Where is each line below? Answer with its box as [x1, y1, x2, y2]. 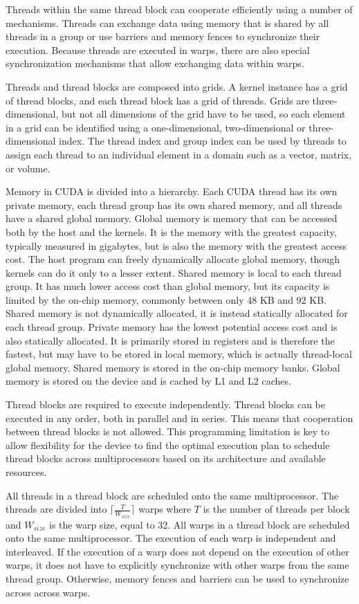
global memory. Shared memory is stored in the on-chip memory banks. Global [6, 360, 340, 374]
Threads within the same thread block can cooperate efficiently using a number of [6, 2, 353, 16]
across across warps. [6, 585, 91, 599]
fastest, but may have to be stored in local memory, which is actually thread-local [6, 347, 352, 361]
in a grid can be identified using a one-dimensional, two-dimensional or [6, 120, 306, 134]
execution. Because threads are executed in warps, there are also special [6, 42, 310, 57]
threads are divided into [6, 502, 107, 516]
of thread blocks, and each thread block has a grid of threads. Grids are [6, 93, 309, 107]
